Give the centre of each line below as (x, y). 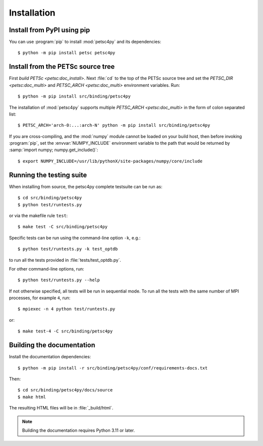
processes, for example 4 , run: (40, 298)
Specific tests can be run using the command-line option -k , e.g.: (75, 238)
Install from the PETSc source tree (62, 67)
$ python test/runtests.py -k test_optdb (68, 249)
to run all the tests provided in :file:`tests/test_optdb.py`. (65, 260)
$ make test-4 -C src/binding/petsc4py (65, 331)
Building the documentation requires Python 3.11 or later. (78, 430)
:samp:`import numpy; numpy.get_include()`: (54, 150)
